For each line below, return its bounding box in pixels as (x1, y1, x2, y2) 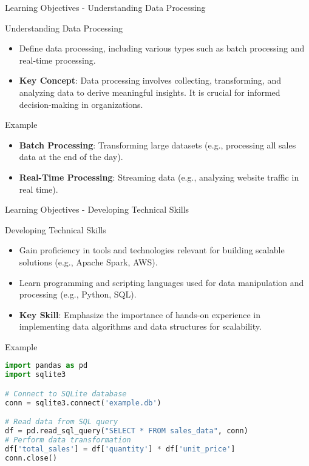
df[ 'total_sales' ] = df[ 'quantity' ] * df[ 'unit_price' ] (5, 444, 236, 453)
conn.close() (5, 453, 57, 462)
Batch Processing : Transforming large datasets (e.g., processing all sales (19, 138, 296, 151)
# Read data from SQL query (5, 418, 118, 427)
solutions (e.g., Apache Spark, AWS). (19, 255, 158, 268)
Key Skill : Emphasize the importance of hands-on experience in (19, 308, 261, 321)
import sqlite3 (5, 370, 66, 379)
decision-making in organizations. (19, 98, 143, 110)
